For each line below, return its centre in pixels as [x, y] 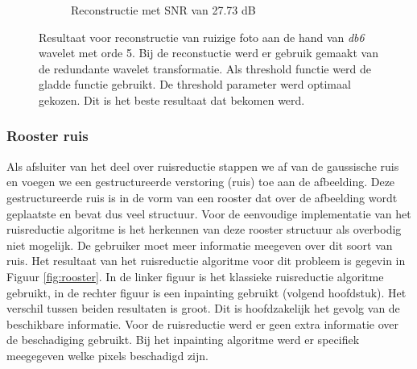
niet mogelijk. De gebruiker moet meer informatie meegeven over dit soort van [200, 245]
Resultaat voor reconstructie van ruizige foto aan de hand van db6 [202, 37]
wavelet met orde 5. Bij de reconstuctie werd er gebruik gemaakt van [208, 53]
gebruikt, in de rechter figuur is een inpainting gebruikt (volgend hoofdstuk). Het [206, 292]
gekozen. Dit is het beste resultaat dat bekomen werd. [172, 100]
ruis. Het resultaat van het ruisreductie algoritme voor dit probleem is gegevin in [206, 261]
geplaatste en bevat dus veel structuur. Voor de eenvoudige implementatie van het [209, 213]
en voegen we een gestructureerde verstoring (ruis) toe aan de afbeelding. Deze [201, 182]
